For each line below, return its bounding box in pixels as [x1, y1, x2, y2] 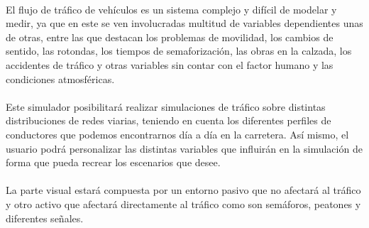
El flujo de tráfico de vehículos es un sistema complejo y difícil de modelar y [6, 1, 337, 16]
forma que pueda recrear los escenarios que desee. [6, 155, 221, 170]
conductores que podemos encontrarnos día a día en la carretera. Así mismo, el [6, 126, 349, 141]
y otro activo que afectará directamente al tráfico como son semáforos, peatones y [6, 196, 361, 211]
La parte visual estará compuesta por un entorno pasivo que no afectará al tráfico [6, 183, 361, 197]
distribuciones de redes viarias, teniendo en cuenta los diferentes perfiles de [6, 113, 331, 128]
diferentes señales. [6, 210, 84, 225]
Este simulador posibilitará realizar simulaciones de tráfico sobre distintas [6, 99, 326, 114]
